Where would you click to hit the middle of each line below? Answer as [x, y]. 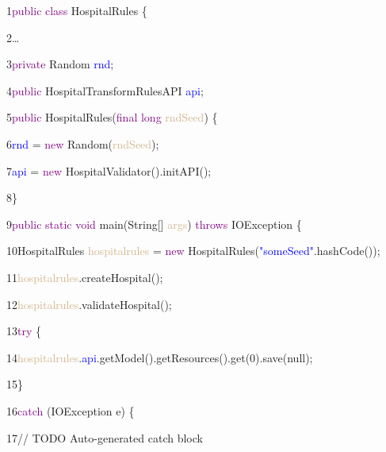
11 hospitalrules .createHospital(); [85, 277]
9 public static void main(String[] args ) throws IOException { [154, 224]
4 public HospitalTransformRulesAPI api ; [105, 90]
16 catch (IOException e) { [71, 410]
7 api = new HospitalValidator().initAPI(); [109, 170]
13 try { [24, 331]
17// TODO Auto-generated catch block [105, 437]
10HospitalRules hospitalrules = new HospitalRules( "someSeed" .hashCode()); [193, 251]
